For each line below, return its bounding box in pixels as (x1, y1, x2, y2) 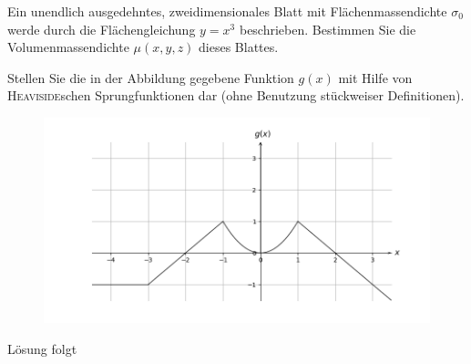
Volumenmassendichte (7, 37, 129, 57)
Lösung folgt (7, 339, 77, 359)
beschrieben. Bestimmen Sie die (239, 19, 416, 38)
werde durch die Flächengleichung (7, 19, 196, 38)
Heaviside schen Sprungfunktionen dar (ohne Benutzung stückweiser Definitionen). (7, 86, 465, 105)
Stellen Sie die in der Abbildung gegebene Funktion (7, 68, 294, 87)
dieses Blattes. (199, 37, 279, 57)
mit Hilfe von (338, 68, 413, 87)
